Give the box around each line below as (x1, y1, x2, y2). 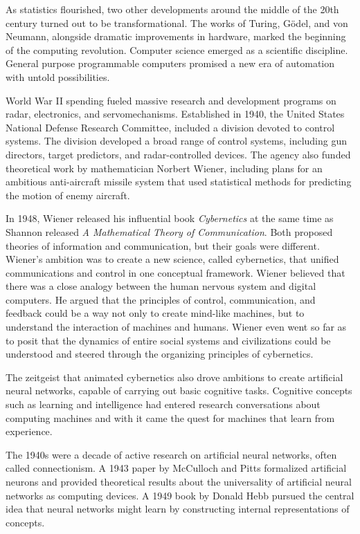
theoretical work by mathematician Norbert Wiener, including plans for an (6, 160, 323, 175)
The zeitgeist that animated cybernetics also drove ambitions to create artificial (6, 369, 343, 384)
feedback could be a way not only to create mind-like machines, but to (6, 306, 305, 320)
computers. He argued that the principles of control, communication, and (6, 292, 316, 306)
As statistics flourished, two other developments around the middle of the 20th (6, 2, 339, 16)
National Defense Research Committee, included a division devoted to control (6, 120, 335, 134)
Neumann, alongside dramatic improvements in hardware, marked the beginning (6, 29, 346, 44)
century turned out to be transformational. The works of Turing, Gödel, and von (6, 15, 348, 30)
